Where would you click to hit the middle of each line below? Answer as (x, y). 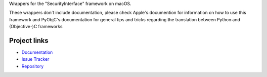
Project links (29, 40)
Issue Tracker (35, 59)
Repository (33, 66)
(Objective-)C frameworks (36, 27)
